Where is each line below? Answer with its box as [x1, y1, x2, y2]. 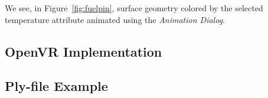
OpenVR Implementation [5, 42, 162, 60]
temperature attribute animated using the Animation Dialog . [5, 13, 225, 25]
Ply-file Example [5, 77, 108, 95]
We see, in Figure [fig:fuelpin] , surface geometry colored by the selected [5, 2, 263, 14]
